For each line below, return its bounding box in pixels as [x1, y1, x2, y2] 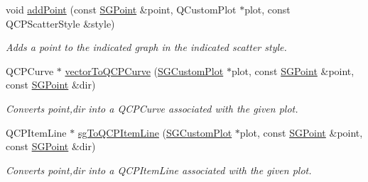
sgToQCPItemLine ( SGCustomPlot [77, 125, 232, 140]
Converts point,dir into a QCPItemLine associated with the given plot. [6, 162, 312, 177]
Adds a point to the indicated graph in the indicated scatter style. [6, 40, 287, 55]
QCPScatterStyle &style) [6, 16, 115, 30]
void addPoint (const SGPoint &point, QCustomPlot [6, 2, 237, 16]
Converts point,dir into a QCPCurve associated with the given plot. [6, 101, 298, 115]
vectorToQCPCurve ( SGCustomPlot [65, 63, 224, 78]
